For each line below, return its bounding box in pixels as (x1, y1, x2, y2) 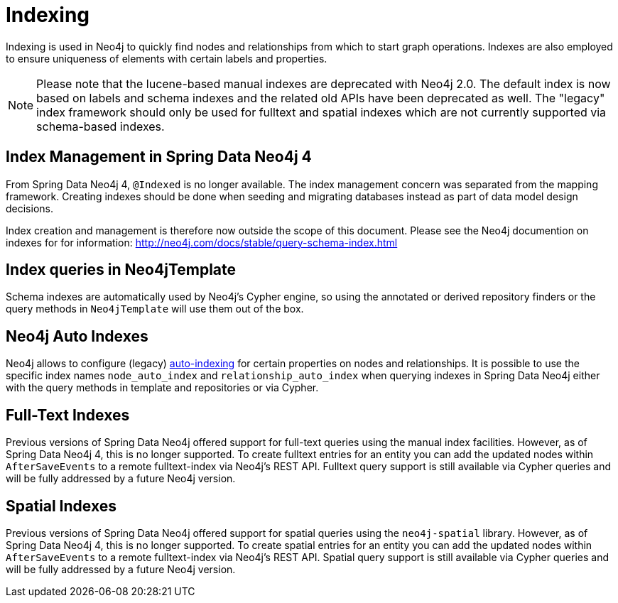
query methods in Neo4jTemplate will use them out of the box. (6, 303, 304, 315)
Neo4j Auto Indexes (6, 327, 148, 345)
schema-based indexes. (36, 119, 165, 134)
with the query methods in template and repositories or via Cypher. (6, 381, 319, 394)
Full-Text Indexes (6, 406, 130, 424)
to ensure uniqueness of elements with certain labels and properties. (6, 52, 327, 65)
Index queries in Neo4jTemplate (6, 261, 237, 279)
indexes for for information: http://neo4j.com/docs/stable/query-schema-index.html (6, 236, 398, 249)
